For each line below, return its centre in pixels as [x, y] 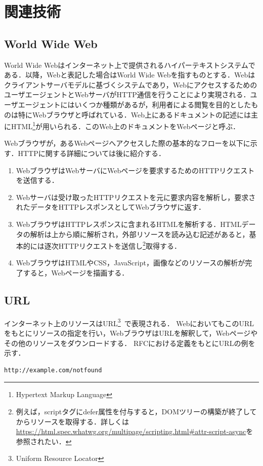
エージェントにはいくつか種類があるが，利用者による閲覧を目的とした [135, 104]
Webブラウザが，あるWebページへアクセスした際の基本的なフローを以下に [127, 143]
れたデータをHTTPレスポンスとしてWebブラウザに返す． [111, 207]
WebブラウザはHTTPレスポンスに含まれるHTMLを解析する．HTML [129, 224]
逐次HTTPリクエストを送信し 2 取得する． [113, 245]
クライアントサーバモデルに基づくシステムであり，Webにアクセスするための [131, 84]
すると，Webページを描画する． [76, 272]
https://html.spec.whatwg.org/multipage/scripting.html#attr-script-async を [135, 431]
